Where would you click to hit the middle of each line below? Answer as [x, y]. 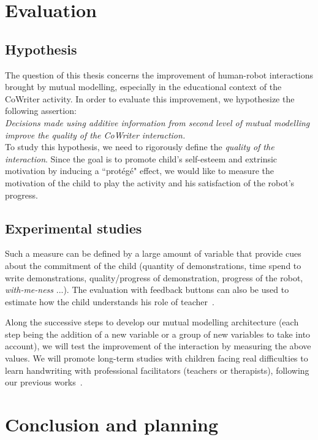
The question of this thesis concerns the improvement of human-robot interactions [159, 74]
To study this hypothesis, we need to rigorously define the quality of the [140, 147]
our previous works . [44, 382]
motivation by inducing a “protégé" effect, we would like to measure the [139, 171]
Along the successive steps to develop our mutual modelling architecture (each [152, 322]
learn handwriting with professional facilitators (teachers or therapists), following [157, 370]
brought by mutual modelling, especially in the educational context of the [143, 87]
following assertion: [41, 111]
